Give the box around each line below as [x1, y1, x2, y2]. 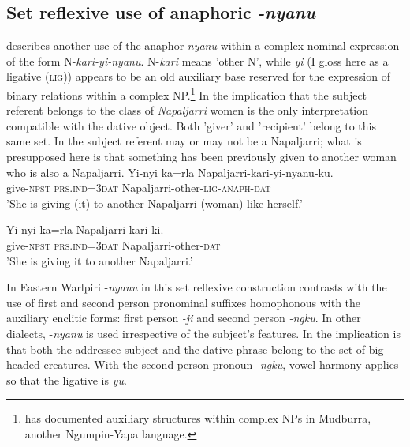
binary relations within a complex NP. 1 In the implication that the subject [6, 84, 367, 103]
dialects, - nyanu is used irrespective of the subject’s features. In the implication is [6, 325, 401, 341]
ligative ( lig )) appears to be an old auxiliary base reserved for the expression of [6, 68, 390, 85]
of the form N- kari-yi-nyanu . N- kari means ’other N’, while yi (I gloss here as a [6, 52, 389, 69]
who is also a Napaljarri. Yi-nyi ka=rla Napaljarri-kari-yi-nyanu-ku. [6, 163, 334, 180]
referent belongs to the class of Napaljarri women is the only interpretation [6, 102, 369, 118]
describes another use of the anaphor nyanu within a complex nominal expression [6, 37, 400, 54]
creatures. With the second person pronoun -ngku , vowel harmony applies [43, 356, 399, 373]
